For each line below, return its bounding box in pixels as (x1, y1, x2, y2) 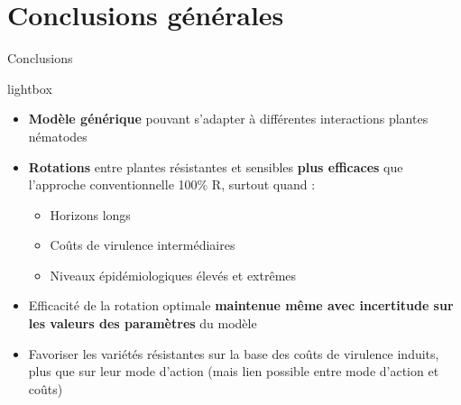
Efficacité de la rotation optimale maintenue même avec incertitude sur (28, 296, 454, 315)
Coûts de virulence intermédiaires (50, 235, 235, 254)
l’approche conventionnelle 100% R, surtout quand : (28, 175, 316, 194)
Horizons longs (50, 205, 131, 224)
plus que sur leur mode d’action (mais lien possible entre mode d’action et (28, 362, 439, 381)
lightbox (7, 78, 52, 97)
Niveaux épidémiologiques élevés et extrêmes (50, 265, 297, 284)
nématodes (28, 126, 88, 145)
